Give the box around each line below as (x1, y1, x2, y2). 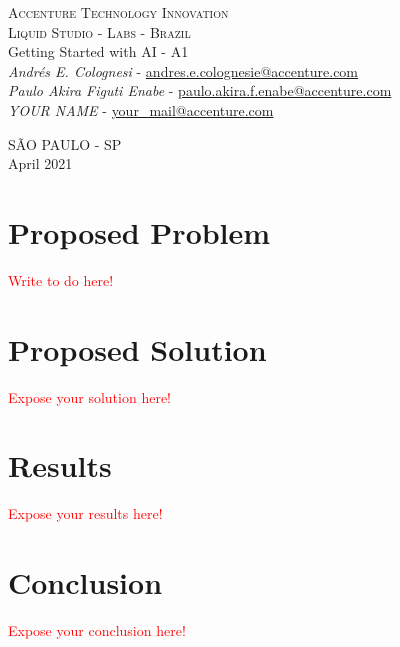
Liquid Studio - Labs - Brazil (8, 21, 191, 42)
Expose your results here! (8, 503, 163, 524)
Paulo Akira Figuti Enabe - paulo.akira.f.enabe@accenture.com (8, 80, 392, 101)
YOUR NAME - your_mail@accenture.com (8, 99, 274, 120)
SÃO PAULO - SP (8, 133, 122, 154)
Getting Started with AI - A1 (8, 41, 189, 62)
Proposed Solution (8, 328, 267, 369)
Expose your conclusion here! (8, 620, 186, 641)
